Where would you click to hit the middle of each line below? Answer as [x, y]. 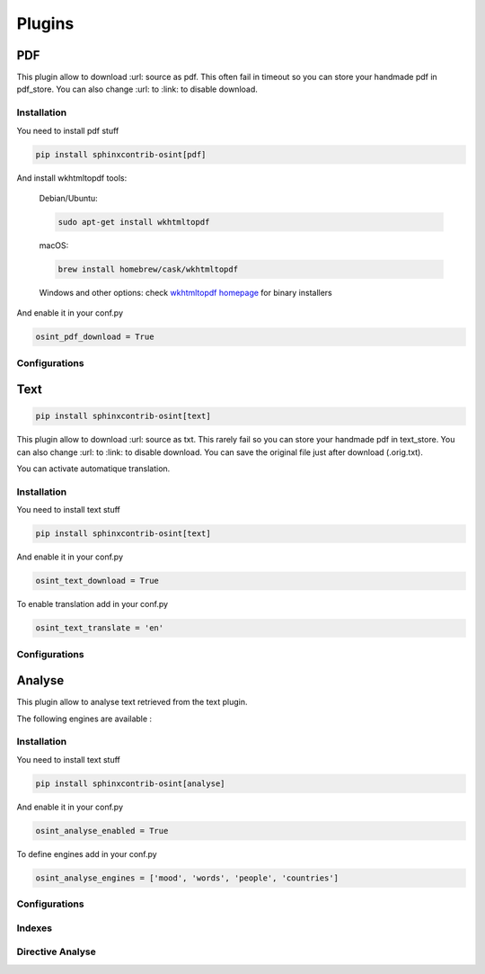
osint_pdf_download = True [95, 337]
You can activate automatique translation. [93, 469]
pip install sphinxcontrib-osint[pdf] [121, 154]
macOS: [54, 245]
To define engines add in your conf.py [87, 853]
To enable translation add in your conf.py [93, 604]
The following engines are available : [84, 719]
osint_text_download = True [97, 581]
